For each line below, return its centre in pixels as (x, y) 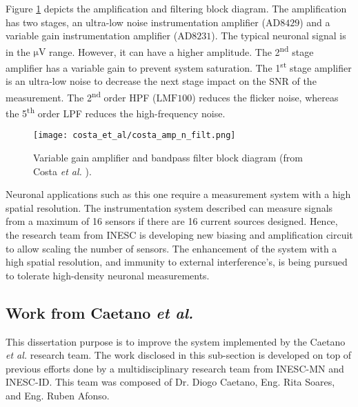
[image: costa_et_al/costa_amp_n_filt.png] (135, 136)
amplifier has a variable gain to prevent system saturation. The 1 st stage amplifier (179, 67)
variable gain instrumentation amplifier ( (92, 36)
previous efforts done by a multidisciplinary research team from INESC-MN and (175, 368)
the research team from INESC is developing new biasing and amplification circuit (179, 235)
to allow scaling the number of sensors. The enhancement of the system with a (171, 248)
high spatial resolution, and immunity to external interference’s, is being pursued (177, 262)
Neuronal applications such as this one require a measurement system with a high (178, 194)
